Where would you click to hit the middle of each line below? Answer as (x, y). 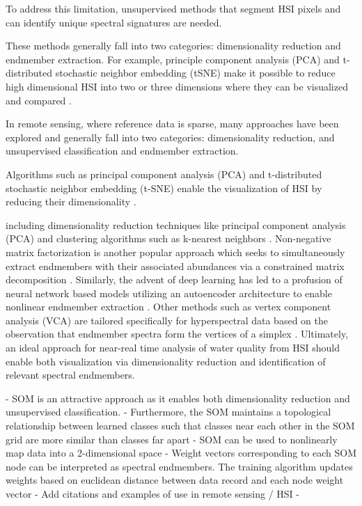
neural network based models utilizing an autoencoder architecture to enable (169, 293)
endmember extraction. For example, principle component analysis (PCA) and (173, 59)
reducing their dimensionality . (71, 201)
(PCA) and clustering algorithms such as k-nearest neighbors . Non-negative (168, 238)
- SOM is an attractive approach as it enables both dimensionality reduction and (178, 398)
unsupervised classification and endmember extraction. (122, 151)
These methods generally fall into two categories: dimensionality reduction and (173, 46)
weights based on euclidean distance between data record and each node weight (175, 480)
